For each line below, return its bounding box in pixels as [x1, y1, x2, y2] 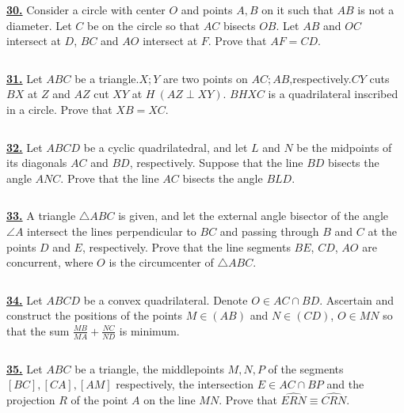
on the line [143, 392, 196, 408]
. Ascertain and [319, 291, 394, 308]
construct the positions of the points [6, 307, 183, 324]
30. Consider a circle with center [6, 2, 166, 17]
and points [181, 2, 233, 17]
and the [326, 376, 364, 392]
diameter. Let [6, 17, 72, 33]
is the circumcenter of [109, 254, 214, 271]
